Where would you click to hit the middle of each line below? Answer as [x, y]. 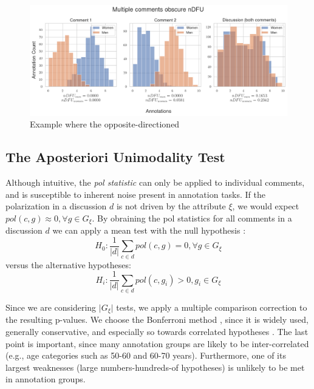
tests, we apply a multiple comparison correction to [212, 307]
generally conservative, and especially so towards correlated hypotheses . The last [157, 332]
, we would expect [266, 206]
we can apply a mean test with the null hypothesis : [149, 230]
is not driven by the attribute [171, 206]
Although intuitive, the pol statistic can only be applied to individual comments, [155, 182]
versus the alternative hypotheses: [68, 264]
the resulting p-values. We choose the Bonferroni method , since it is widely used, [157, 320]
